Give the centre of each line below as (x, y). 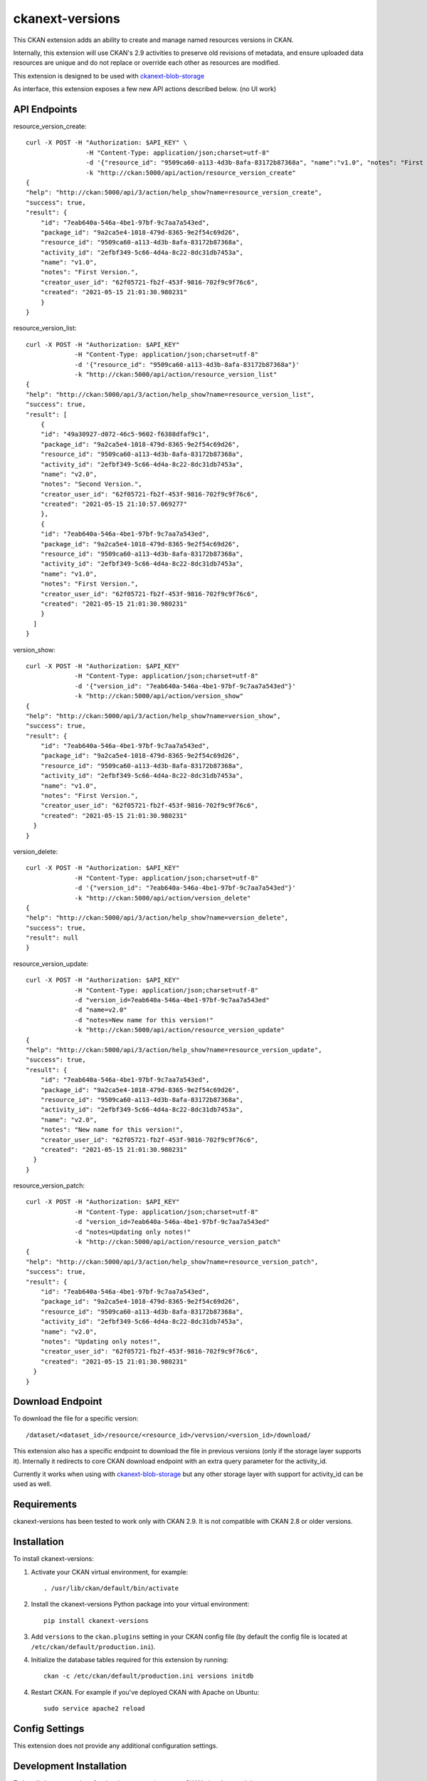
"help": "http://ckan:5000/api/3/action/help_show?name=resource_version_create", (174, 193)
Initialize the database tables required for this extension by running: (130, 1659)
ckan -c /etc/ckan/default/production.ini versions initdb (149, 1676)
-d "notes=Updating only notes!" (133, 1232)
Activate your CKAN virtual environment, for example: (110, 1572)
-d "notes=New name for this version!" (144, 1020)
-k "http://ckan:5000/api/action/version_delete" (163, 898)
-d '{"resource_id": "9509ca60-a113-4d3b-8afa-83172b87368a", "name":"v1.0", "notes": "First (254, 163)
